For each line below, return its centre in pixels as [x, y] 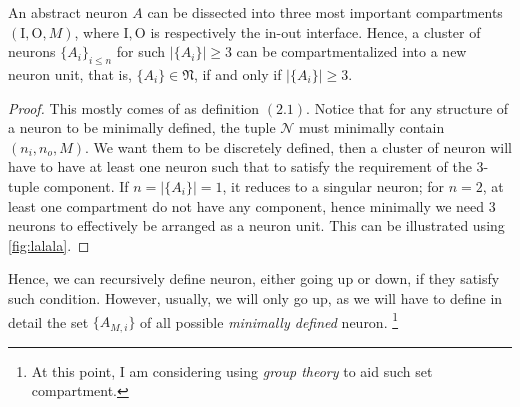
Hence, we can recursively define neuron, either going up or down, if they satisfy [254, 278]
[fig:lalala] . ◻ [49, 244]
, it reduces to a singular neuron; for [333, 185]
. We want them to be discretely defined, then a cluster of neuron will [298, 146]
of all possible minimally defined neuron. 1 [269, 320]
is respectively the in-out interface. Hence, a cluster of [315, 31]
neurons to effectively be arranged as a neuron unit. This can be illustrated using [256, 225]
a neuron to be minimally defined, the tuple [142, 127]
